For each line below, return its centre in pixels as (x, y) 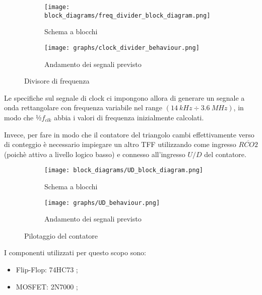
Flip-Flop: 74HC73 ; (47, 269)
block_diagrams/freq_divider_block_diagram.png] (127, 15)
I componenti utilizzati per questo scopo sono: (75, 252)
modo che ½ (23, 117)
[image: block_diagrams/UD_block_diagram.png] (124, 170)
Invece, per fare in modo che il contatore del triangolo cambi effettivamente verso (129, 134)
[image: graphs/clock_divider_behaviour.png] (122, 48)
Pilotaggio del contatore (61, 235)
